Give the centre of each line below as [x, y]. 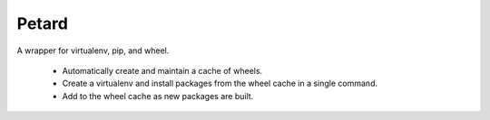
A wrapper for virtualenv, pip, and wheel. [93, 51]
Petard [42, 23]
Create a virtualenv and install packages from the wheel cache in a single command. [220, 83]
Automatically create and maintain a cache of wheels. [162, 70]
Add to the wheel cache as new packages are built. [158, 96]
